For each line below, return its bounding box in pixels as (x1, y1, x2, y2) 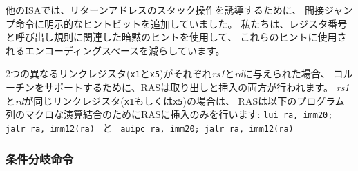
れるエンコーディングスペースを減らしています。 (6, 43, 225, 57)
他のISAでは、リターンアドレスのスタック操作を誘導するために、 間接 (6, 3, 324, 17)
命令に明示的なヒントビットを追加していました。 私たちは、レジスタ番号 (15, 16, 348, 30)
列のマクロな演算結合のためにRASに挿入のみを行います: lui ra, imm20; (6, 107, 333, 121)
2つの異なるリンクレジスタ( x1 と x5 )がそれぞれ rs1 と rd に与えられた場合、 (6, 66, 330, 81)
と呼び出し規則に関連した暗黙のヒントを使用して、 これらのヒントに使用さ (6, 30, 347, 44)
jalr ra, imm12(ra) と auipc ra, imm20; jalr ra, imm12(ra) (6, 120, 294, 134)
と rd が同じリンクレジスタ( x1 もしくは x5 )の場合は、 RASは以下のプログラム (6, 93, 345, 108)
